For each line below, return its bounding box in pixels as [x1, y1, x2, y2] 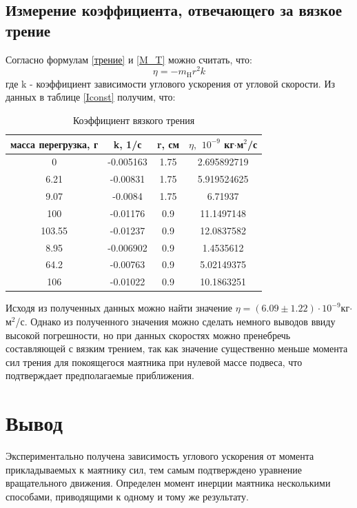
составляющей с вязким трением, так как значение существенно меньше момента [6, 341, 348, 356]
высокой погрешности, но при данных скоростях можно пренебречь [6, 327, 291, 342]
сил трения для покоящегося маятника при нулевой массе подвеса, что [6, 354, 303, 369]
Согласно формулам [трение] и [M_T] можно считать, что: [6, 52, 252, 66]
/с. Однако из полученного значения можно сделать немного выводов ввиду [15, 314, 336, 328]
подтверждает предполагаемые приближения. [6, 368, 194, 383]
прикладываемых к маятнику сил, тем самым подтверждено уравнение [6, 462, 302, 476]
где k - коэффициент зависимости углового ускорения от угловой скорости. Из [6, 76, 336, 90]
